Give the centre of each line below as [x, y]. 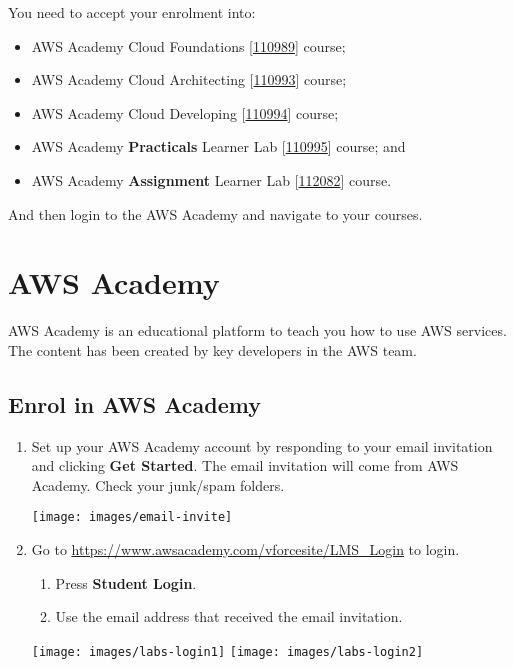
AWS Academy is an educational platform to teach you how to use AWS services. [257, 330]
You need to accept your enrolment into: [132, 12]
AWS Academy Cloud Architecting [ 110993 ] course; [189, 79]
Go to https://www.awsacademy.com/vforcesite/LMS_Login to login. [245, 549]
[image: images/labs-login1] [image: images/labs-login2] [227, 651]
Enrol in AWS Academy [134, 403]
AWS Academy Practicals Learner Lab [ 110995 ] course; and [218, 146]
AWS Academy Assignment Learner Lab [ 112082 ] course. [211, 179]
